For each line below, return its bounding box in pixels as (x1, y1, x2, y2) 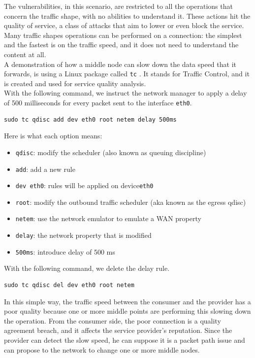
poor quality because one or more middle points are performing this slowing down (4, 306, 251, 316)
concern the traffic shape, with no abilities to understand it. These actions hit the (4, 10, 251, 21)
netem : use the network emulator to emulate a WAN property (15, 213, 201, 224)
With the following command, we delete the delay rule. (4, 263, 170, 273)
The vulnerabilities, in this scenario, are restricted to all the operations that (4, 1, 233, 11)
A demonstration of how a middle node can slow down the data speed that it (4, 59, 236, 69)
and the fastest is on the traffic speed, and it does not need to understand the (4, 39, 239, 50)
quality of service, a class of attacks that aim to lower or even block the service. (4, 20, 244, 31)
